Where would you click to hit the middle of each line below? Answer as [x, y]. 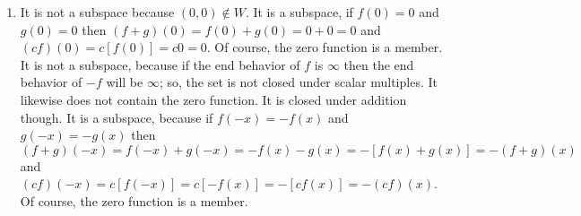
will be [125, 82]
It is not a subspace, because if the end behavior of [160, 64]
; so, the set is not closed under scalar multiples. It [298, 82]
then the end [379, 64]
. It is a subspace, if [299, 12]
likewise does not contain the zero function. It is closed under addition [213, 99]
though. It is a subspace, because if [117, 117]
